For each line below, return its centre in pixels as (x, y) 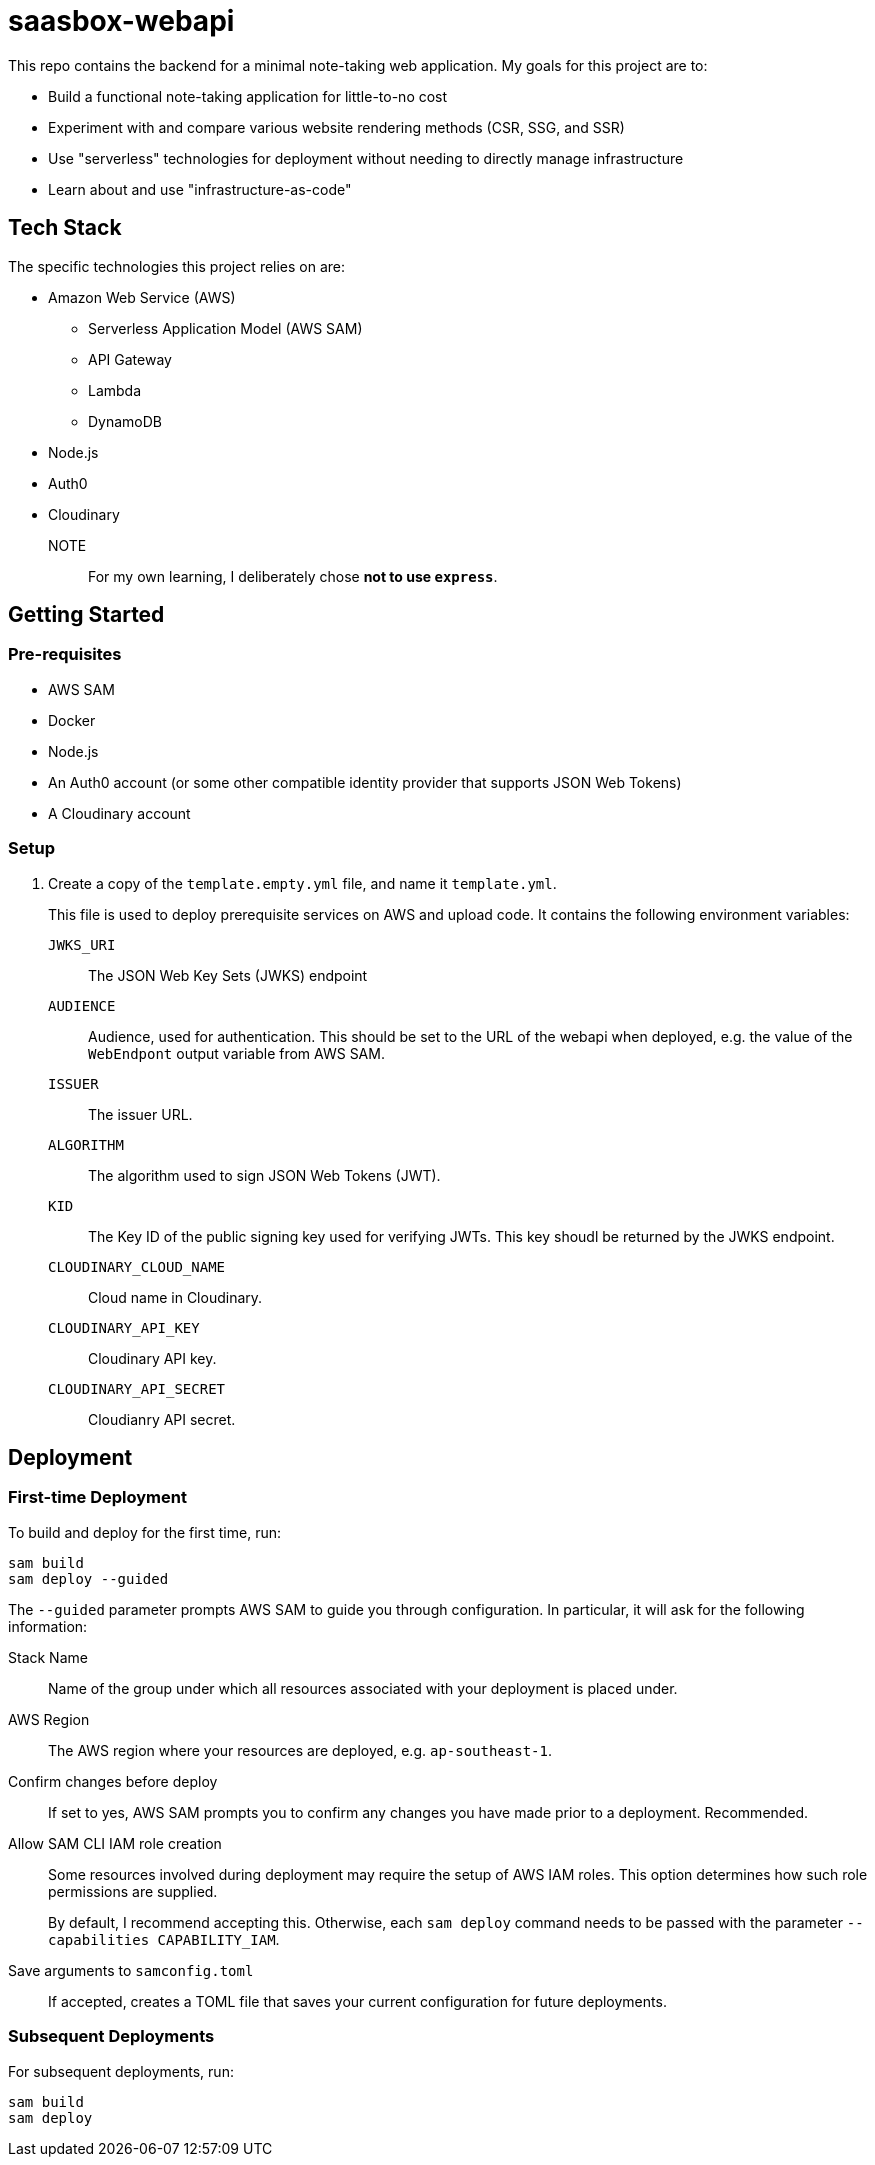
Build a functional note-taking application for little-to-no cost (248, 96)
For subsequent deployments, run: (121, 2071)
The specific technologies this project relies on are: (177, 266)
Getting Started (86, 615)
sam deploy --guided (88, 1578)
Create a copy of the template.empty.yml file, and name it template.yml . (302, 883)
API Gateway (130, 359)
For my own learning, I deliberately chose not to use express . (293, 576)
